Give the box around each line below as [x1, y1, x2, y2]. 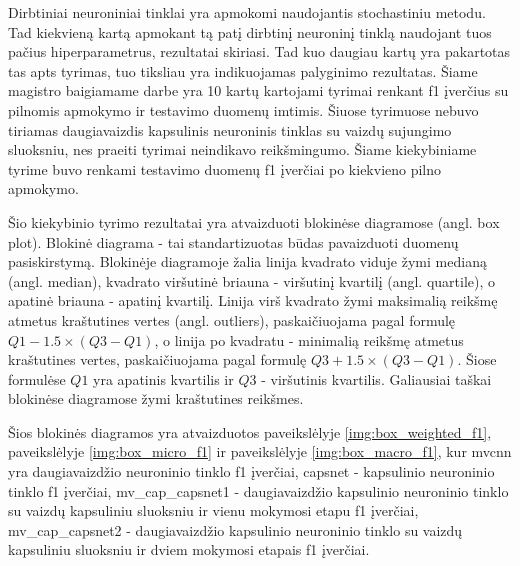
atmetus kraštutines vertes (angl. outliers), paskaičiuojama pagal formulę [8, 309, 456, 330]
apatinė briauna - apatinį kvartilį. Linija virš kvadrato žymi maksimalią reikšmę [8, 290, 498, 311]
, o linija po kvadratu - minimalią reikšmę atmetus [154, 329, 464, 350]
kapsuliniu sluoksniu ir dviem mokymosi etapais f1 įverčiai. [8, 539, 370, 560]
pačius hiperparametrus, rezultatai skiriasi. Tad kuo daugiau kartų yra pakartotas [8, 41, 511, 62]
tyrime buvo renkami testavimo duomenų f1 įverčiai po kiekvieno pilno [8, 158, 442, 179]
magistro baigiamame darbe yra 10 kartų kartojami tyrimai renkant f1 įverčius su [8, 80, 509, 101]
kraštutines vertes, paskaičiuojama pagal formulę [8, 349, 307, 370]
